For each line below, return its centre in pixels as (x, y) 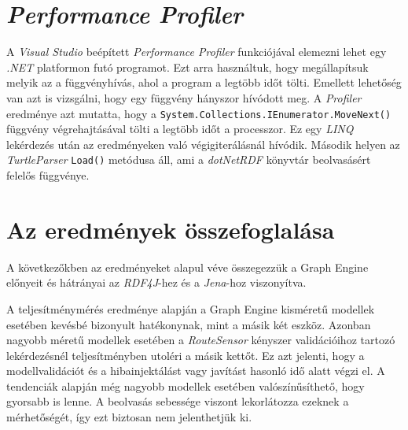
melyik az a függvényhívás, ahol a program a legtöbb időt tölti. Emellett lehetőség (204, 82)
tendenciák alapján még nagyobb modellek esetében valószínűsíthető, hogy (186, 386)
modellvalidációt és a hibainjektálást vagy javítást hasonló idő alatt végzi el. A (196, 371)
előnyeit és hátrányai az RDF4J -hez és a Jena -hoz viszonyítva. (156, 282)
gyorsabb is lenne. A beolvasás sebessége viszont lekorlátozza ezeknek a (178, 401)
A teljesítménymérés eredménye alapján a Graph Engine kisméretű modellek (191, 308)
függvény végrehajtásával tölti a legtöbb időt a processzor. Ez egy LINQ (180, 129)
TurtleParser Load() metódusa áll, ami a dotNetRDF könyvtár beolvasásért (189, 159)
